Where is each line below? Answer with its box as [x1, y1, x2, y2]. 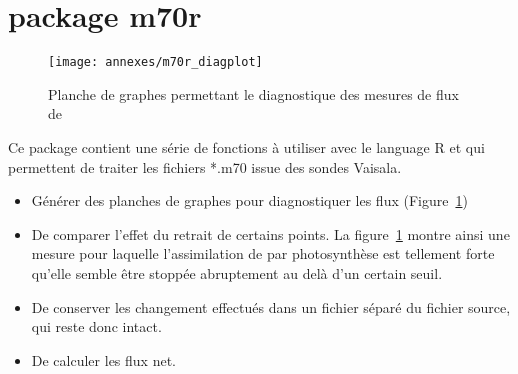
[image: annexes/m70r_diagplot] [48, 55, 263, 70]
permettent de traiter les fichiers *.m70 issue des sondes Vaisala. [8, 156, 402, 177]
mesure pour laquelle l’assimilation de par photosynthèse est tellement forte [31, 243, 495, 264]
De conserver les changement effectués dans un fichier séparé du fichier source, [31, 296, 511, 317]
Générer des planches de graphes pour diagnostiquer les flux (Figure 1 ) [31, 190, 468, 211]
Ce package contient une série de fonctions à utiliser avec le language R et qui [8, 136, 485, 157]
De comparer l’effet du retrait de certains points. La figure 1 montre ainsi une [31, 223, 510, 244]
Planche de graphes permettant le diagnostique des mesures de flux [48, 83, 459, 104]
